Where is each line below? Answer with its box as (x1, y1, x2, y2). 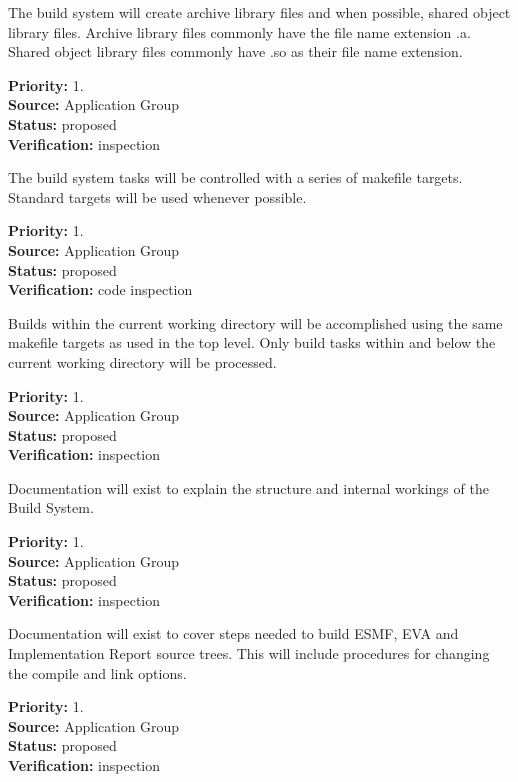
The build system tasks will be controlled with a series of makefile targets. (8, 167, 463, 188)
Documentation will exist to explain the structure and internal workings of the (8, 477, 489, 498)
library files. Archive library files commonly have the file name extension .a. (8, 21, 471, 42)
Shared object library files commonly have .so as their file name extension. (8, 41, 463, 62)
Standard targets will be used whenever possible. (8, 186, 307, 207)
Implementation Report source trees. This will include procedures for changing (8, 643, 490, 664)
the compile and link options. (8, 662, 187, 683)
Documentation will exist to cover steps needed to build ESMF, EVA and (8, 623, 459, 644)
